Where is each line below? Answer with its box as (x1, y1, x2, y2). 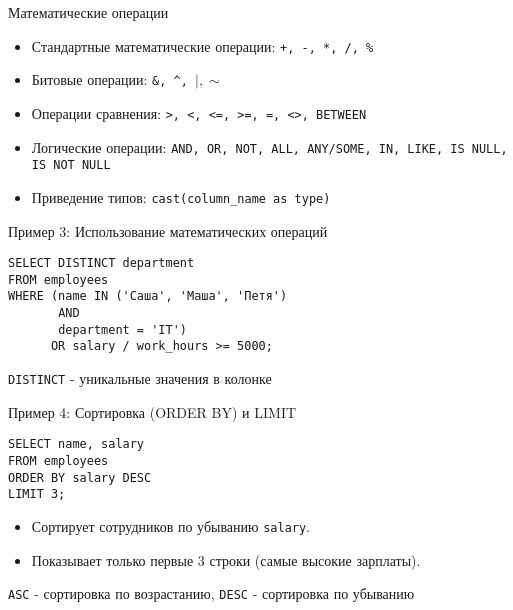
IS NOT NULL (31, 158, 111, 173)
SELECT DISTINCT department (8, 256, 195, 271)
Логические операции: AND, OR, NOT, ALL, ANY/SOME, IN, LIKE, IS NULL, (31, 136, 508, 157)
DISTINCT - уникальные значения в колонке (8, 368, 272, 389)
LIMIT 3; (8, 487, 66, 502)
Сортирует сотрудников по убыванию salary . (31, 515, 311, 536)
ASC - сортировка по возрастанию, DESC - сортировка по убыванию (8, 583, 415, 604)
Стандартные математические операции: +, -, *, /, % (31, 35, 374, 56)
